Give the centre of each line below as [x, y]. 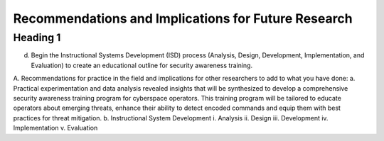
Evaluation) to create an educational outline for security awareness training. [142, 65]
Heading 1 [37, 38]
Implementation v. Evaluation [55, 128]
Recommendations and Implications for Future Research [183, 18]
